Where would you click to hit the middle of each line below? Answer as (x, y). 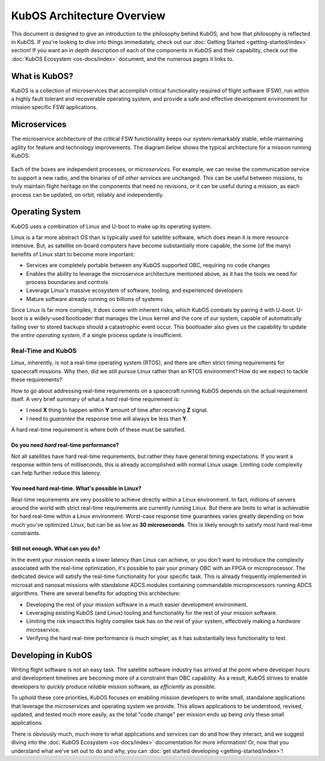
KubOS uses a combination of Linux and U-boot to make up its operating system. (111, 226)
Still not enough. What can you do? (56, 548)
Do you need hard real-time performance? (65, 445)
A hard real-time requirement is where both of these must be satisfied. (98, 430)
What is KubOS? (42, 76)
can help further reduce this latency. (56, 473)
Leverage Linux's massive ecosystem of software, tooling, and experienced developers (135, 290)
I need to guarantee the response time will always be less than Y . (107, 418)
